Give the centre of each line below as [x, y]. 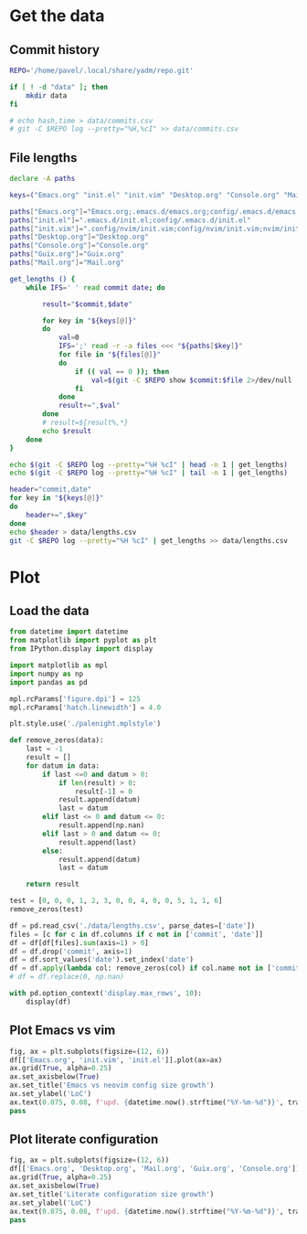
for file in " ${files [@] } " [110, 355]
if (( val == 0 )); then [122, 371]
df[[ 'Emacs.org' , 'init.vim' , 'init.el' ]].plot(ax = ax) [116, 1060]
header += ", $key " [57, 515]
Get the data [57, 16]
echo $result [67, 431]
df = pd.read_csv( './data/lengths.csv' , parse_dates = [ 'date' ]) [132, 925]
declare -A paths [42, 179]
